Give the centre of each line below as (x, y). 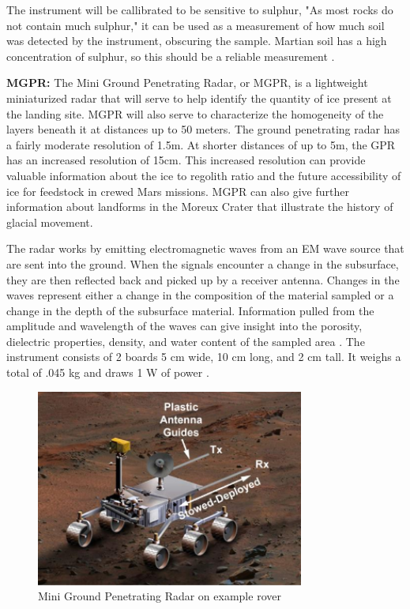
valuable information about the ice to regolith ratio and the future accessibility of (204, 175)
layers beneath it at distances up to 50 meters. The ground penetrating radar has (203, 129)
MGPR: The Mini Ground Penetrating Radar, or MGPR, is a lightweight (187, 83)
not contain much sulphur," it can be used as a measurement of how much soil (196, 25)
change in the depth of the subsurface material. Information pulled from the (190, 310)
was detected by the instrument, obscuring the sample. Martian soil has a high (197, 41)
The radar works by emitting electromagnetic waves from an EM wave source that (205, 248)
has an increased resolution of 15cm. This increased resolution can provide (186, 160)
